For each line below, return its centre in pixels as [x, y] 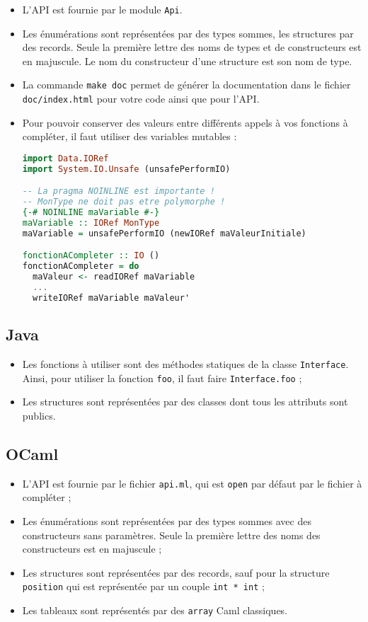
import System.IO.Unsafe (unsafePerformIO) [126, 169]
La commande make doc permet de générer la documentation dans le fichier [186, 85]
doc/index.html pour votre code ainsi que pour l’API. [141, 99]
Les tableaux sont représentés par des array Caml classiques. [155, 610]
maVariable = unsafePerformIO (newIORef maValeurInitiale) [164, 233]
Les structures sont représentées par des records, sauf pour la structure [176, 572]
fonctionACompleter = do [81, 266]
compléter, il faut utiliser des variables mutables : [130, 136]
